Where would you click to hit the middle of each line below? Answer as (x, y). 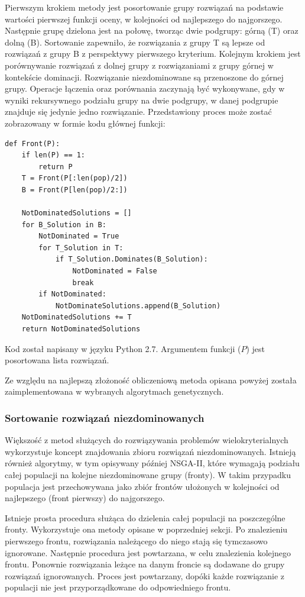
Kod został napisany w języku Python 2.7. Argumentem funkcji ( (123, 348)
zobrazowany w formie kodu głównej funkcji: (85, 123)
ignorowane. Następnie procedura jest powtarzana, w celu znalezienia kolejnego (148, 552)
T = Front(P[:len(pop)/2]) (74, 178)
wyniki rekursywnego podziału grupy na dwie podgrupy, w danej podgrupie (142, 100)
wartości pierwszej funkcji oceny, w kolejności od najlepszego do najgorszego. (144, 19)
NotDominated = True (79, 236)
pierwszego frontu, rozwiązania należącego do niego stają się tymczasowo (136, 540)
